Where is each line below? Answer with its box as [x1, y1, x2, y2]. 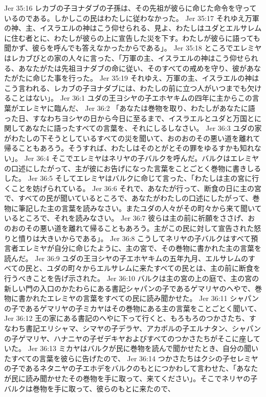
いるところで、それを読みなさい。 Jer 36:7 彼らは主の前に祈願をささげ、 [4, 213, 248, 223]
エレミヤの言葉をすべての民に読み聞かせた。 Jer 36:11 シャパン [47, 293, 259, 303]
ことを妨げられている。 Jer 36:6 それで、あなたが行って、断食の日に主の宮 [11, 182, 261, 193]
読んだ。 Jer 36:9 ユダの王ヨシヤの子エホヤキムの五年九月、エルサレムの [4, 252, 249, 263]
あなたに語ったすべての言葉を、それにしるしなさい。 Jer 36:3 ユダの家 [25, 123, 262, 133]
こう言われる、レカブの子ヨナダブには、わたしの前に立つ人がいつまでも [4, 82, 248, 93]
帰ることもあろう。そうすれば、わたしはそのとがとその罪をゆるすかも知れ [4, 143, 254, 153]
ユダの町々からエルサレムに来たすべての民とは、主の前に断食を [46, 263, 261, 273]
